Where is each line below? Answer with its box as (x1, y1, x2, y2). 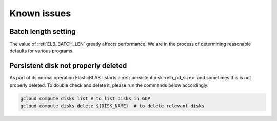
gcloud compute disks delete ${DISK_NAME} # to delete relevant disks (20, 103, 205, 109)
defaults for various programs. (9, 48, 74, 54)
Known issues (9, 8, 71, 19)
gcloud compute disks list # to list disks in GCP (20, 95, 151, 102)
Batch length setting (9, 27, 76, 36)
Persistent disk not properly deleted (9, 62, 127, 70)
